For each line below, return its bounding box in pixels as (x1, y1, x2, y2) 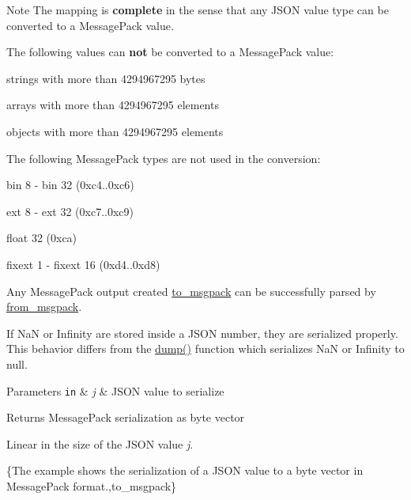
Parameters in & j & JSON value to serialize (6, 382, 224, 399)
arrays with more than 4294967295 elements (6, 97, 219, 113)
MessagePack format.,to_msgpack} (6, 477, 177, 494)
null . (6, 355, 28, 372)
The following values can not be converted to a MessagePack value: (6, 44, 334, 60)
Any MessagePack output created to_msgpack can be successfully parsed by (6, 282, 376, 299)
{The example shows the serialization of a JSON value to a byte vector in (6, 462, 364, 479)
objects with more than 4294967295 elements (6, 123, 224, 139)
